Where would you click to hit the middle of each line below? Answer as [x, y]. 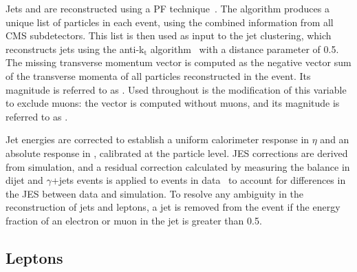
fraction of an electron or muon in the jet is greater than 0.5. [134, 220]
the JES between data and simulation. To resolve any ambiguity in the [155, 193]
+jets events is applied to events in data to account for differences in [198, 180]
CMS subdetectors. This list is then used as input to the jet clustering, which [169, 35]
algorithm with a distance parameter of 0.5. [245, 49]
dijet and [24, 180]
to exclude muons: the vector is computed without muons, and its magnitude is [173, 103]
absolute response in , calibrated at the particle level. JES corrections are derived [177, 153]
